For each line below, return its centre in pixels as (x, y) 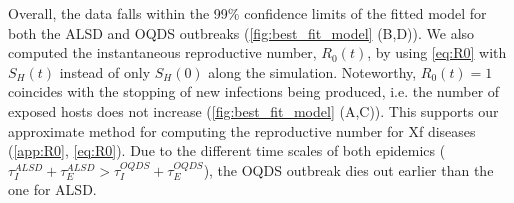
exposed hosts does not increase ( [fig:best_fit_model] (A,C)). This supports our (253, 110)
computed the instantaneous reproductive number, (162, 52)
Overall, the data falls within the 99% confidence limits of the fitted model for (247, 13)
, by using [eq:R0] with (437, 52)
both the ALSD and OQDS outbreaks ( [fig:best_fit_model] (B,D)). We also (241, 32)
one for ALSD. (52, 189)
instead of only (105, 71)
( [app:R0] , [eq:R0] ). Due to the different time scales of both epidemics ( (227, 150)
